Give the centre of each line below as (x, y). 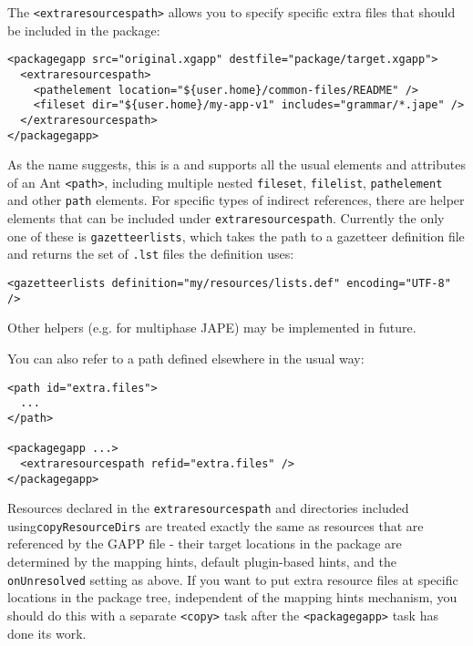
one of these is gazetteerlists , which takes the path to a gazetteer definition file (236, 236)
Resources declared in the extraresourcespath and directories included (208, 508)
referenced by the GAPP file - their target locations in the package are (205, 543)
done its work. (47, 633)
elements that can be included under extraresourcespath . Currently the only (226, 218)
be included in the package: (84, 30)
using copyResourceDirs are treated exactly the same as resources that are (216, 525)
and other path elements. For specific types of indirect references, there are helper (236, 200)
